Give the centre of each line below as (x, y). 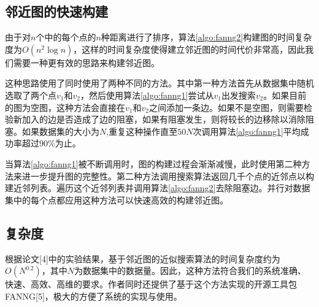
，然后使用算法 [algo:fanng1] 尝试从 (147, 95)
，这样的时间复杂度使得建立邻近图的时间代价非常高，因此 (189, 49)
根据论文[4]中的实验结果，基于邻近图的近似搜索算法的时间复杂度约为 (143, 258)
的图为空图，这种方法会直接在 (65, 107)
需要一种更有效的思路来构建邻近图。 (86, 62)
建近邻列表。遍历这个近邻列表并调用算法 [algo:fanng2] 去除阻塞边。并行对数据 (158, 188)
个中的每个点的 (66, 37)
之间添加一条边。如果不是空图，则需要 (226, 107)
